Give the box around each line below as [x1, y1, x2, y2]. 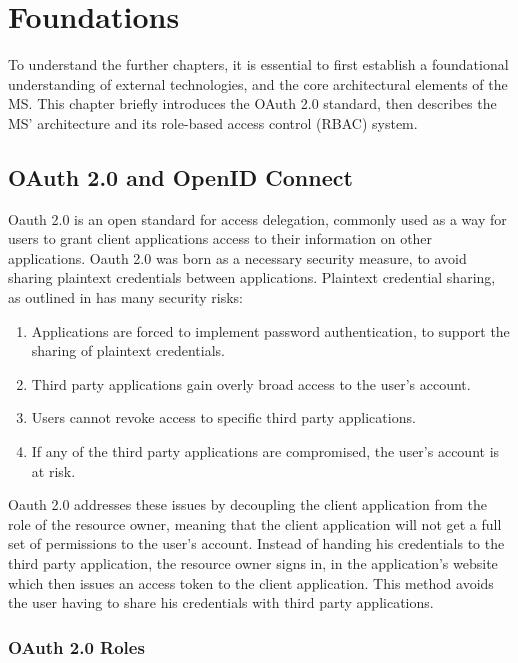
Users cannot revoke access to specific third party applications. [31, 407, 416, 428]
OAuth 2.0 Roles [8, 634, 145, 659]
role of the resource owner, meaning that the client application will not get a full [8, 513, 502, 534]
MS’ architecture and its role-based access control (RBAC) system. [8, 112, 418, 133]
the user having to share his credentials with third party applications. [8, 592, 434, 613]
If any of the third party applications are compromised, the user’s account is [31, 441, 500, 462]
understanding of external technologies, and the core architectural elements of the [8, 73, 508, 94]
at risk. [31, 460, 76, 481]
